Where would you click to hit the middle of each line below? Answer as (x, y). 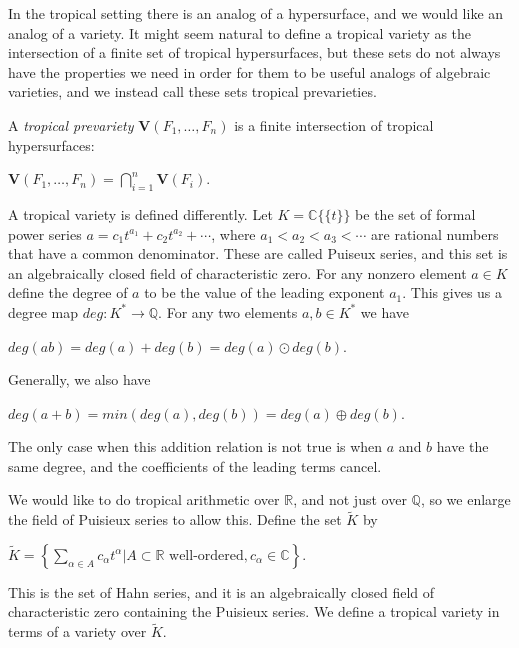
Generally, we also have (79, 379)
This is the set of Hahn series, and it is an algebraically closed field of (221, 591)
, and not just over (350, 499)
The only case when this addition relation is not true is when (195, 446)
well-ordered (206, 555)
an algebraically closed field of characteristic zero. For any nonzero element (237, 272)
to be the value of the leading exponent (264, 292)
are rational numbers (435, 233)
